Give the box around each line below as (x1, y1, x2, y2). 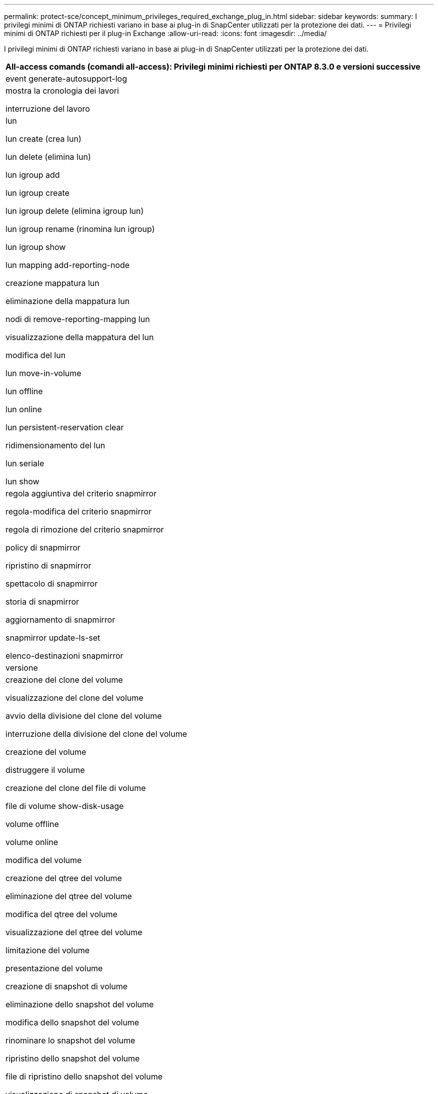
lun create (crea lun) (5, 134, 81, 144)
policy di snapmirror (5, 542, 80, 553)
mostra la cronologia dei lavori (5, 86, 119, 96)
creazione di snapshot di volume (5, 981, 128, 991)
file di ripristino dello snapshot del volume (5, 1071, 163, 1081)
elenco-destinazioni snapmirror (5, 651, 123, 661)
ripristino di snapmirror (5, 561, 91, 571)
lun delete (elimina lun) (5, 152, 91, 162)
